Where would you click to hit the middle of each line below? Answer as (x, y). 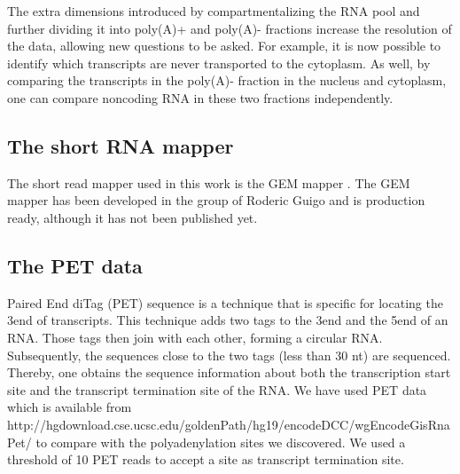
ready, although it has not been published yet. (133, 217)
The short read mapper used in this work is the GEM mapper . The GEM (209, 182)
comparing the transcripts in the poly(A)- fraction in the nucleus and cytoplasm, (227, 80)
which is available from (70, 407)
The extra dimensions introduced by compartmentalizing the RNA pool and (214, 11)
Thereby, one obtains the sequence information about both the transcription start (229, 372)
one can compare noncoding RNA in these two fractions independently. (200, 97)
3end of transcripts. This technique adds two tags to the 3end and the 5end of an (228, 320)
